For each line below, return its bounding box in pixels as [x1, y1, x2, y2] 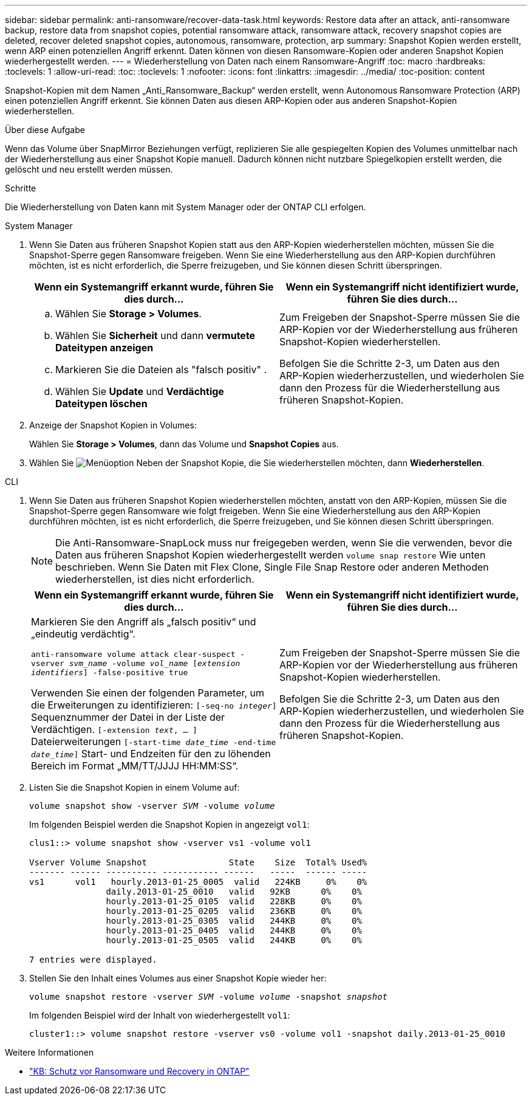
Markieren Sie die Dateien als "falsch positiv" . [55, 363, 267, 376]
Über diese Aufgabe [5, 125, 85, 135]
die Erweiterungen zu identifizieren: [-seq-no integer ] [31, 699, 277, 711]
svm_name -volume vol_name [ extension [69, 659, 240, 668]
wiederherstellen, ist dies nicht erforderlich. [55, 573, 254, 585]
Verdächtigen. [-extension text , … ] [31, 723, 197, 735]
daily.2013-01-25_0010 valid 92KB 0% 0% [106, 887, 362, 896]
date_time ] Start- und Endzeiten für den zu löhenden [31, 748, 271, 760]
